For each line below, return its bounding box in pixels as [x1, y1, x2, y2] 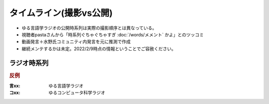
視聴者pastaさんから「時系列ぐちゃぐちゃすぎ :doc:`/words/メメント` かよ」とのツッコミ [21, 31, 204, 37]
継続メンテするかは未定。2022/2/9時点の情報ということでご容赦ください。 [21, 45, 176, 52]
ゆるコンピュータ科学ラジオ [48, 90, 106, 96]
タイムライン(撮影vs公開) [9, 7, 113, 18]
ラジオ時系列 [9, 59, 49, 67]
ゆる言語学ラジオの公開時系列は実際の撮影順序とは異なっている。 [21, 25, 157, 31]
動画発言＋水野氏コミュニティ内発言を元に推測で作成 [21, 39, 131, 45]
